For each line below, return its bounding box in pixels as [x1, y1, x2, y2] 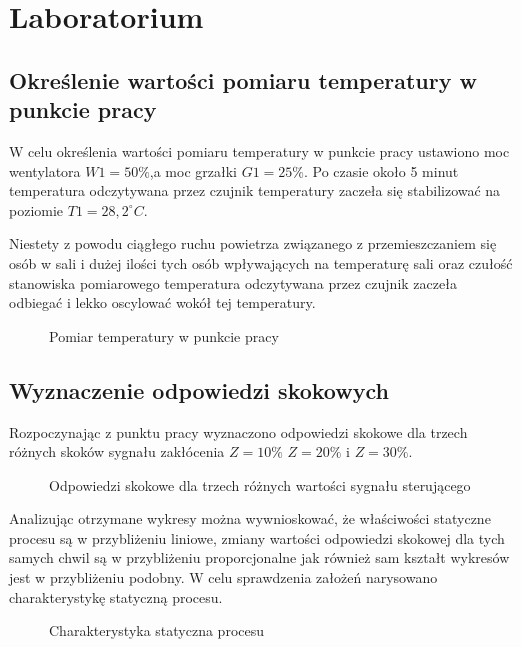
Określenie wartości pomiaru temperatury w [9, 64, 477, 95]
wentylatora [9, 160, 81, 181]
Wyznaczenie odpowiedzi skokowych [9, 374, 389, 405]
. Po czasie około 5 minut [304, 160, 459, 181]
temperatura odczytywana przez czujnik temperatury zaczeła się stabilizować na [9, 180, 501, 201]
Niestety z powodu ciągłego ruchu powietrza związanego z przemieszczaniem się [9, 233, 497, 254]
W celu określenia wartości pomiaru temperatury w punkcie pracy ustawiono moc [9, 140, 510, 161]
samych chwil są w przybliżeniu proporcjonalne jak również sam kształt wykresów [9, 547, 510, 568]
